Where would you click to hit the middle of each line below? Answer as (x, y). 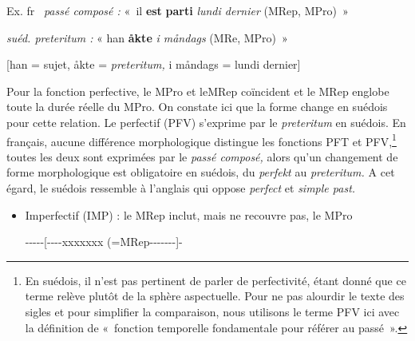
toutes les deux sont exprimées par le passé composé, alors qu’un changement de (202, 156)
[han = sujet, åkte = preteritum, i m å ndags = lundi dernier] (154, 64)
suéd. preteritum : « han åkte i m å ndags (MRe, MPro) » (147, 37)
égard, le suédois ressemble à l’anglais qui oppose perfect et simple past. (181, 188)
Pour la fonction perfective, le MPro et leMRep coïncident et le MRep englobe (198, 91)
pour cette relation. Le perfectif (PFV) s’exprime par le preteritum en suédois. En (206, 122)
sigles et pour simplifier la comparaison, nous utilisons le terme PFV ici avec (212, 311)
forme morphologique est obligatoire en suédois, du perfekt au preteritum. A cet (201, 172)
